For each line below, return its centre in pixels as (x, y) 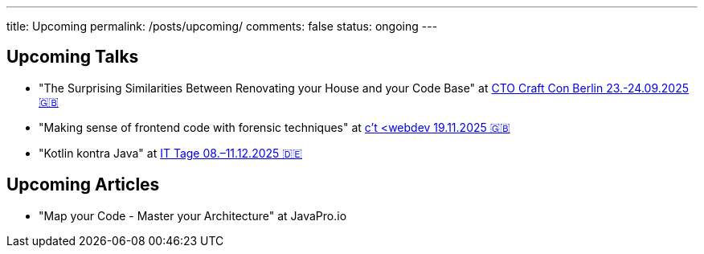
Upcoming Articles (83, 185)
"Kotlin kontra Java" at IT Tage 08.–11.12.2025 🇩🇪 (171, 153)
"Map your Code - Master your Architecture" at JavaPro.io (193, 215)
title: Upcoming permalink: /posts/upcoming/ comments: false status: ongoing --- (222, 26)
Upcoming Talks (73, 57)
